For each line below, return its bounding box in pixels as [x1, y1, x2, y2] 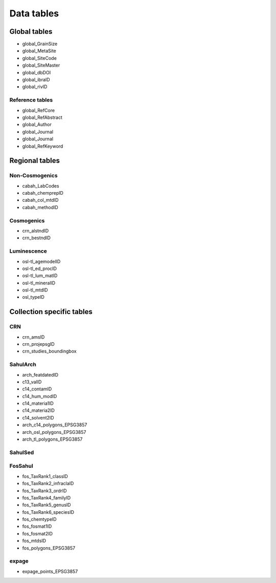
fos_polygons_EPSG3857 [22, 545, 76, 551]
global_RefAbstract [22, 114, 62, 120]
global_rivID [22, 84, 48, 90]
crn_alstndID [22, 227, 49, 234]
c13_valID [22, 379, 42, 385]
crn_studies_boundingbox [22, 348, 77, 355]
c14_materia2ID [22, 407, 55, 413]
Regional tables [9, 156, 60, 165]
